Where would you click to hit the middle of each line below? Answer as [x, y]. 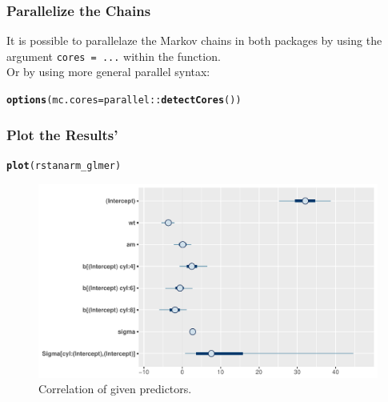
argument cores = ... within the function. [114, 56]
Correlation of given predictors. [115, 389]
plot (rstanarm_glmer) [64, 165]
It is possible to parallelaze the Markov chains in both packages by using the [194, 40]
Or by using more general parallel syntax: [108, 72]
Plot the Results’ [62, 134]
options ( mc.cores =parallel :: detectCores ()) [124, 100]
